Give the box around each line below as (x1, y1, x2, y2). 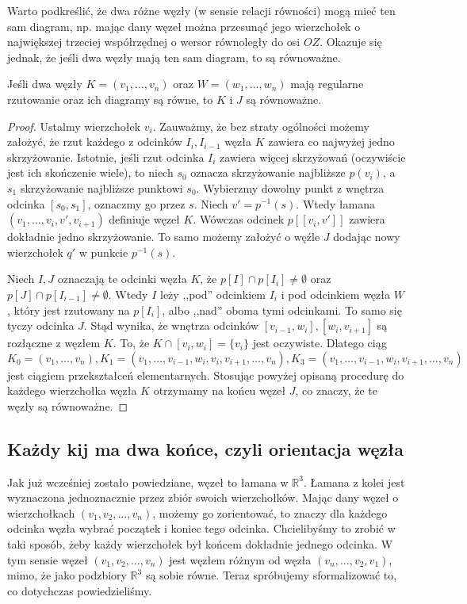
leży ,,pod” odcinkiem (160, 285, 266, 302)
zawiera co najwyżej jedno (268, 133, 395, 150)
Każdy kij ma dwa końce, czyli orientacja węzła (7, 436, 404, 461)
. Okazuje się (320, 33, 382, 50)
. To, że (113, 334, 150, 351)
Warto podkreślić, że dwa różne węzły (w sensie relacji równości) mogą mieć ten (7, 2, 396, 18)
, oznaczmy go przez (87, 195, 186, 212)
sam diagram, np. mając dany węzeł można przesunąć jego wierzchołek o (7, 17, 361, 34)
